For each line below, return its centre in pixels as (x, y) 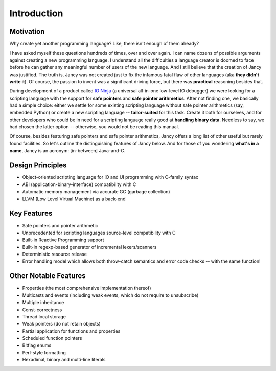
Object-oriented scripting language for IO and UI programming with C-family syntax (110, 177)
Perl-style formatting (44, 352)
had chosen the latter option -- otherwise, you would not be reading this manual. (94, 127)
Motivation (27, 31)
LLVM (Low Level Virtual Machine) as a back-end (74, 199)
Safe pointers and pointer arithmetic (60, 225)
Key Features (31, 213)
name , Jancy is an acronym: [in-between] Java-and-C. (67, 150)
